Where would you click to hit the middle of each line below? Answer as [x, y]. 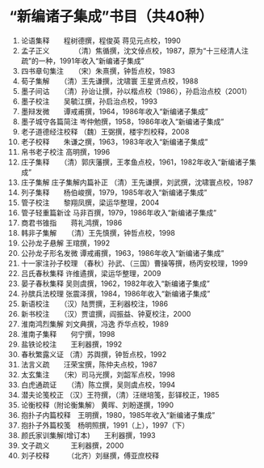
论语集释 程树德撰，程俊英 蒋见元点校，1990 [101, 40]
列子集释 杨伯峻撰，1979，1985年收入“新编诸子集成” [114, 192]
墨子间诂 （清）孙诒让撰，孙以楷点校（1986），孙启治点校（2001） [136, 91]
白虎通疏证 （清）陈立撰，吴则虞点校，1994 [98, 385]
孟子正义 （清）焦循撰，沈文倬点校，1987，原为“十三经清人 [131, 50]
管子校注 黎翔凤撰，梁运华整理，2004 [90, 202]
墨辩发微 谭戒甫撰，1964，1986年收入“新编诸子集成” [114, 111]
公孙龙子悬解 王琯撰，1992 [65, 243]
